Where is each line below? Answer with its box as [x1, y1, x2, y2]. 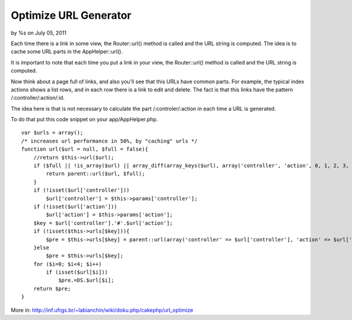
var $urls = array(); [21, 130, 83, 136]
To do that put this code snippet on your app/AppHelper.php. [11, 116, 158, 123]
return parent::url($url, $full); [46, 171, 145, 177]
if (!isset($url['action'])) [33, 203, 117, 210]
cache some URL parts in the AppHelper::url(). [11, 48, 123, 55]
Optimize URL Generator [11, 9, 131, 22]
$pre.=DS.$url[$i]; [58, 277, 114, 284]
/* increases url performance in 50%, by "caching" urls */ [21, 138, 198, 144]
